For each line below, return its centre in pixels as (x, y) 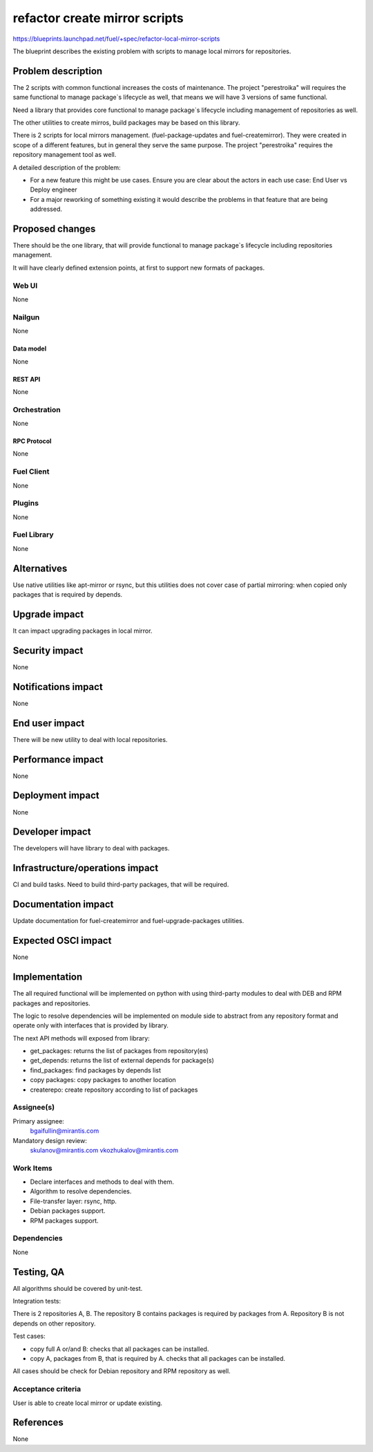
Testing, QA (39, 1272)
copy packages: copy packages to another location (103, 1080)
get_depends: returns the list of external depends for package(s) (122, 1061)
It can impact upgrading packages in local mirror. (83, 631)
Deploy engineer (54, 189)
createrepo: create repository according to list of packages (114, 1090)
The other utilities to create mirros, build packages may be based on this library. (126, 123)
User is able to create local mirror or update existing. (87, 1403)
